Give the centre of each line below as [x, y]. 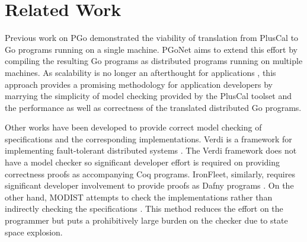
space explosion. [34, 232]
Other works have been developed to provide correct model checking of [133, 127]
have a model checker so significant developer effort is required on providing [143, 162]
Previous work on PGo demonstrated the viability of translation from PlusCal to [152, 38]
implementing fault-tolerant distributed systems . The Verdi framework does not [151, 150]
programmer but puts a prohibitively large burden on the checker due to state [146, 220]
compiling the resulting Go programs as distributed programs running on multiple [154, 61]
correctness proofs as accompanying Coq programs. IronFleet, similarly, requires [150, 173]
